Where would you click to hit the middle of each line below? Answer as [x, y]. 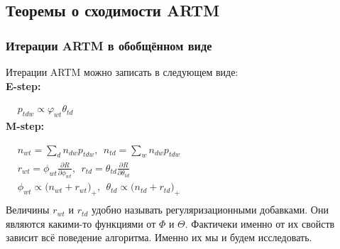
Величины [28, 210]
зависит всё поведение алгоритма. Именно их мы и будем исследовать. [159, 237]
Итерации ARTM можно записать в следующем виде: [122, 72]
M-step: [25, 126]
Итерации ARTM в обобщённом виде [109, 45]
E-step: [23, 85]
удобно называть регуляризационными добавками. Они [210, 210]
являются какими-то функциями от [81, 223]
